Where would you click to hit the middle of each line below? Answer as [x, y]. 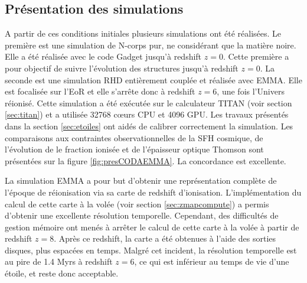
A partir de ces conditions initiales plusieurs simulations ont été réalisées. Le [143, 33]
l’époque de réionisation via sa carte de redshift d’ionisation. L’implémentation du [153, 192]
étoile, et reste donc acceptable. [62, 273]
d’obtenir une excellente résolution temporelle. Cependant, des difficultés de [142, 215]
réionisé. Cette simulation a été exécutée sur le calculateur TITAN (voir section [148, 103]
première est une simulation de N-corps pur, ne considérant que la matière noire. [151, 45]
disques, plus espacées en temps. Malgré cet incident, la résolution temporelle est [151, 250]
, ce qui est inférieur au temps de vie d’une [212, 261]
